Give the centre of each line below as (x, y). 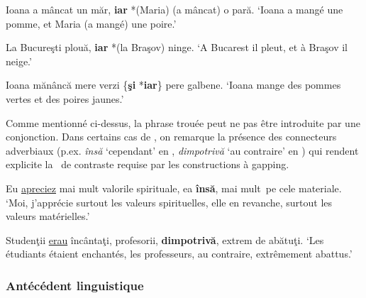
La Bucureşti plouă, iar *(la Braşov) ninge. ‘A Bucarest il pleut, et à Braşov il (177, 47)
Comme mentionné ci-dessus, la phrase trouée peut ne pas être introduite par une (183, 122)
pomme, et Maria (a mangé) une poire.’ (91, 23)
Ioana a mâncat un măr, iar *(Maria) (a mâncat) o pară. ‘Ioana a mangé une (174, 9)
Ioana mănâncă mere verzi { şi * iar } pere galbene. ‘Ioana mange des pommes (173, 85)
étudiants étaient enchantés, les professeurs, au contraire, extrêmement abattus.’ (179, 254)
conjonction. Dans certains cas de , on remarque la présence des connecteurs (171, 137)
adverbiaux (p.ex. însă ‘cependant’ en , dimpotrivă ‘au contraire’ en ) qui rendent (182, 150)
